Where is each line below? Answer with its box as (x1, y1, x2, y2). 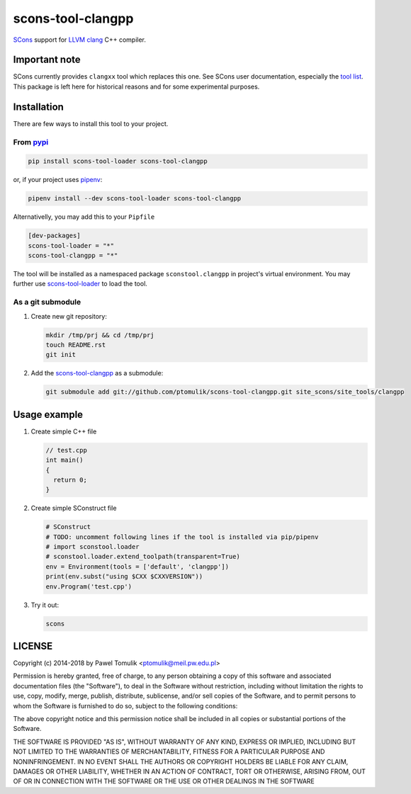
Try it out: (30, 601, 60, 609)
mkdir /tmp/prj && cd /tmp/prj (45, 331, 155, 339)
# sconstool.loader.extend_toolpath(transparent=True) (45, 552, 240, 561)
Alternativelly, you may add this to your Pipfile (13, 212, 155, 221)
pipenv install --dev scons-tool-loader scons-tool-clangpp (28, 195, 242, 203)
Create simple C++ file (30, 427, 97, 436)
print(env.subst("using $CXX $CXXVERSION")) (45, 572, 203, 581)
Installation (13, 101, 64, 113)
